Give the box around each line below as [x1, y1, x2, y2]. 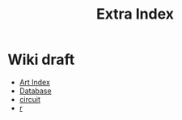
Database [19, 86, 52, 96]
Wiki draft [7, 50, 75, 69]
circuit [19, 94, 41, 104]
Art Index [19, 77, 50, 87]
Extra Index [95, 5, 175, 24]
